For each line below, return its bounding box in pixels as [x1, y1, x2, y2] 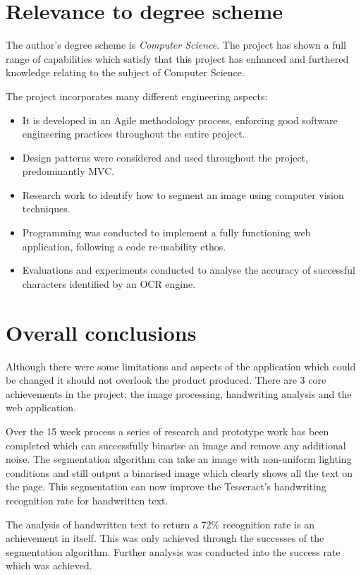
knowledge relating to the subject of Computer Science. [6, 65, 245, 80]
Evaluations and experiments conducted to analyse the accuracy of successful [22, 262, 355, 277]
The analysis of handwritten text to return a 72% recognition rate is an [6, 516, 314, 531]
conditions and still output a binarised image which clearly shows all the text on [6, 465, 353, 480]
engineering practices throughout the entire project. [22, 126, 245, 141]
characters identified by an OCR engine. [22, 276, 196, 291]
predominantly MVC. [22, 164, 115, 178]
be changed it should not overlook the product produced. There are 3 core [6, 373, 326, 387]
